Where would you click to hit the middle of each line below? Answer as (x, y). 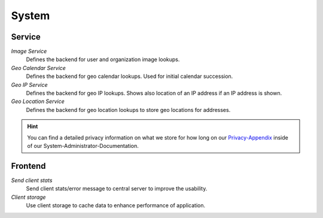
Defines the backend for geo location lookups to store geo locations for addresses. (128, 110)
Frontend (28, 166)
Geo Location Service (38, 101)
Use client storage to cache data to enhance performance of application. (116, 205)
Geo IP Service (29, 84)
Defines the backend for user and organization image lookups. (103, 59)
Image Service (29, 52)
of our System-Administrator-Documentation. (83, 146)
